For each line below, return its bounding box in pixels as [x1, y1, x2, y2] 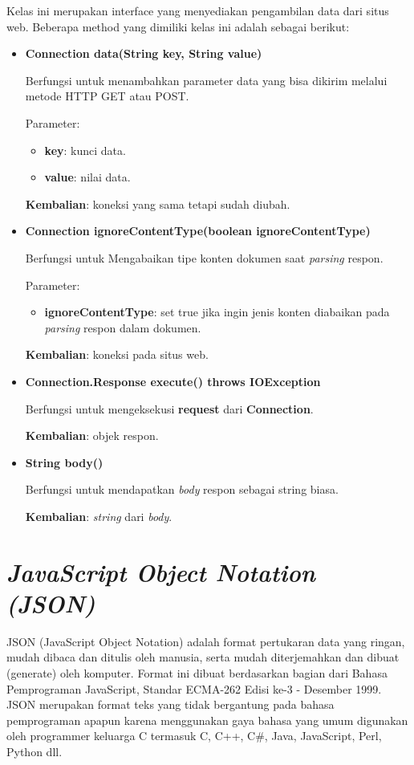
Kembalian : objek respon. [25, 427, 159, 444]
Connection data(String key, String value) [25, 45, 262, 62]
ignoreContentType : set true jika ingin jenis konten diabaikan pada [44, 303, 390, 320]
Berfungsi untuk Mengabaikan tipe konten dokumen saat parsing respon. [25, 249, 384, 266]
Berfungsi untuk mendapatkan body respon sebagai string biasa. [25, 481, 339, 498]
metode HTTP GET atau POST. [25, 87, 189, 104]
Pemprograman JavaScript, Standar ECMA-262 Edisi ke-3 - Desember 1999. [6, 680, 382, 697]
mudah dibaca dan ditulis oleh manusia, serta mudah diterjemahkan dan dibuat [6, 649, 400, 665]
